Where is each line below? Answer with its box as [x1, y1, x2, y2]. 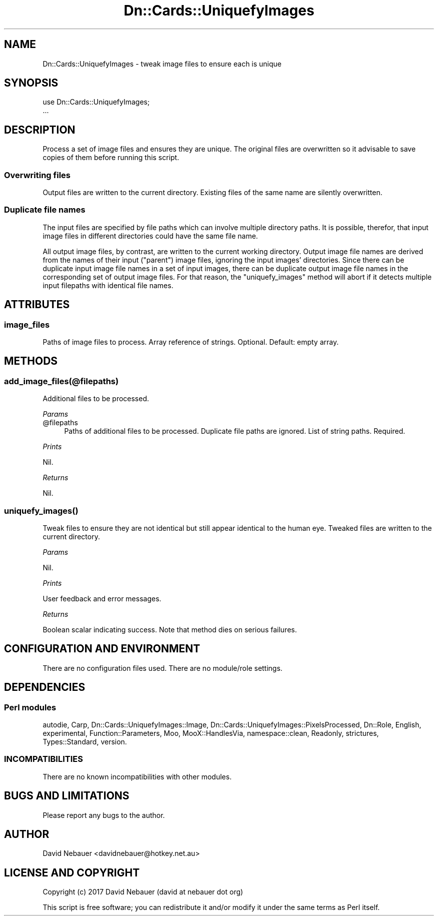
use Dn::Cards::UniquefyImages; [42, 98, 150, 107]
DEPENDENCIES [4, 681, 85, 694]
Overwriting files [4, 170, 70, 180]
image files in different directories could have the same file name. [42, 231, 258, 240]
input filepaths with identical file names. [42, 281, 173, 290]
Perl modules [4, 702, 56, 712]
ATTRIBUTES [4, 298, 70, 311]
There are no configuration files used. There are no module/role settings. [42, 663, 282, 672]
